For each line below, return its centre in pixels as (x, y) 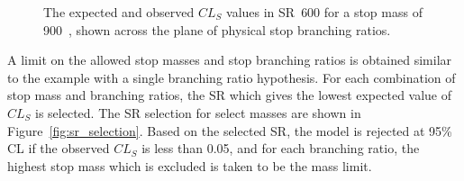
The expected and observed (119, 12)
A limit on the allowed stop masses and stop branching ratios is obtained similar (230, 60)
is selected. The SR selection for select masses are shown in (198, 112)
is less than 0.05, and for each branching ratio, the (281, 148)
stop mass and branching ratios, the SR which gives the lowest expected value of (230, 95)
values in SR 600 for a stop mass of (324, 12)
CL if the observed (59, 148)
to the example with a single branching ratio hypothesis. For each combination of (232, 77)
